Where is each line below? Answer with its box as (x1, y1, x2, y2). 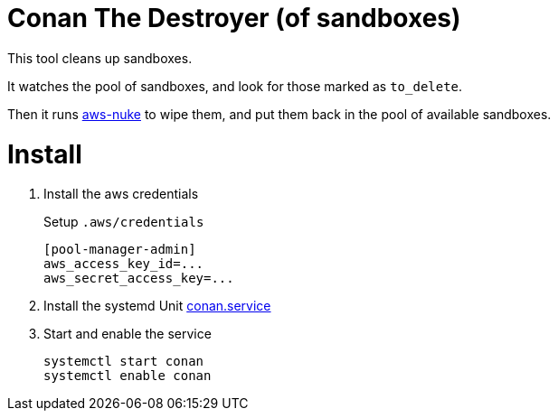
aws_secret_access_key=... (43, 271, 234, 286)
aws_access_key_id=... (43, 256, 204, 272)
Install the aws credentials (43, 186, 199, 202)
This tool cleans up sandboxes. (7, 50, 193, 66)
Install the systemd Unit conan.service (43, 298, 271, 314)
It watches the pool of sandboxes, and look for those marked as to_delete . (7, 78, 463, 94)
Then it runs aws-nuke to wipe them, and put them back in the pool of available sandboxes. (7, 106, 552, 122)
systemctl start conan (43, 354, 204, 369)
